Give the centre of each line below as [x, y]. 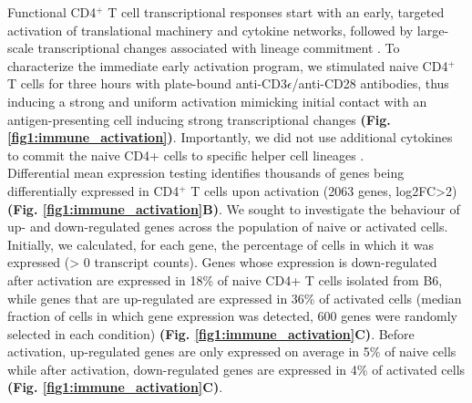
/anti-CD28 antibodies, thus [370, 83]
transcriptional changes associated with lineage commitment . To [219, 48]
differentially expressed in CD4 [93, 190]
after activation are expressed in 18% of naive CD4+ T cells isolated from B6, [225, 279]
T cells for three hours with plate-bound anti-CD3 [147, 83]
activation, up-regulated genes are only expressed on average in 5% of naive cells [232, 351]
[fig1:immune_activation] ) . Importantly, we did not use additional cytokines [230, 137]
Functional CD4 [52, 12]
